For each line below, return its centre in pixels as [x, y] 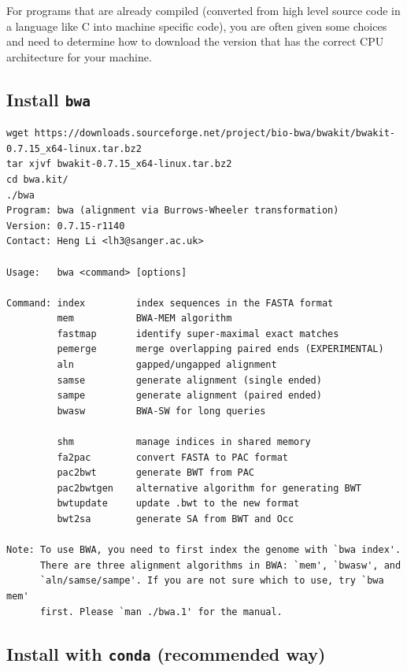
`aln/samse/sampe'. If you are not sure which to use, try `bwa [212, 581]
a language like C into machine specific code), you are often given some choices [197, 26]
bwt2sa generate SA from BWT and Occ [176, 519]
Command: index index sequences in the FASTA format [170, 303]
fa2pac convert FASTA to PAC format [172, 457]
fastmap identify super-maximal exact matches [198, 334]
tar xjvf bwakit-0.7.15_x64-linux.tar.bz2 [119, 164]
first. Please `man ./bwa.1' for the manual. [161, 612]
